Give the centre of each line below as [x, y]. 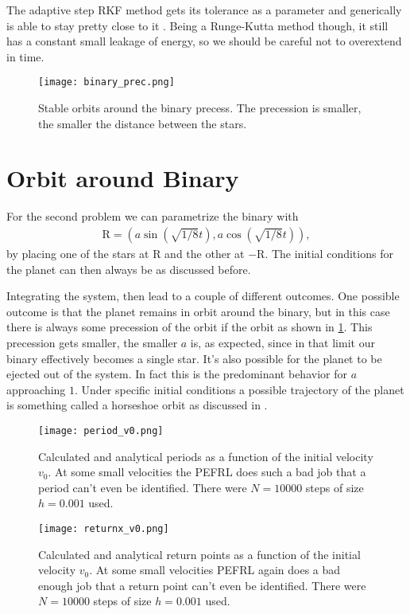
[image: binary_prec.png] [106, 82]
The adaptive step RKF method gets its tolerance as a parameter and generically [204, 10]
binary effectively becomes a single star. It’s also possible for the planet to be [194, 358]
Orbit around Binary [123, 178]
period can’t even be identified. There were [143, 487]
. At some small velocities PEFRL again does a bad [215, 570]
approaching [36, 389]
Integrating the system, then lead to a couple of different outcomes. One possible [203, 296]
